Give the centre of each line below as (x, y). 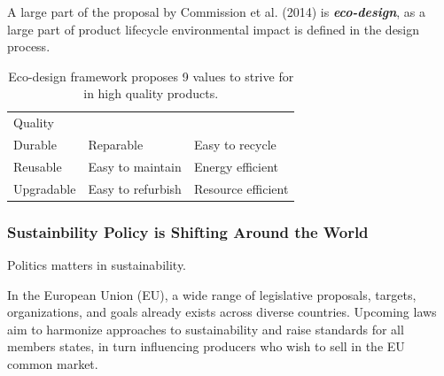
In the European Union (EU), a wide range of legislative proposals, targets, (212, 294)
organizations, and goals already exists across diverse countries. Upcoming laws (222, 312)
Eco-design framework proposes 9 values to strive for (151, 76)
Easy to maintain (135, 166)
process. (29, 46)
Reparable (116, 145)
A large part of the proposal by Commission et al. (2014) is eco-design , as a (217, 12)
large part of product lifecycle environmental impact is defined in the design (214, 29)
